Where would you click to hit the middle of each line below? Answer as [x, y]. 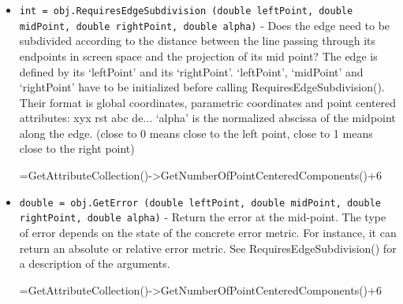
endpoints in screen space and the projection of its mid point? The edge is [198, 56]
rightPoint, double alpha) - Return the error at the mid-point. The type [203, 217]
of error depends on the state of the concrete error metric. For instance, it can [208, 232]
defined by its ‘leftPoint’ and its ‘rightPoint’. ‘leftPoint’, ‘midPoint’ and [191, 71]
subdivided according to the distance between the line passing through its [198, 41]
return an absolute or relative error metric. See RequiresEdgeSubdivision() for [208, 248]
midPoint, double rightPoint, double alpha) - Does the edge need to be [205, 25]
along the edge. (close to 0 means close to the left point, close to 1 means [196, 133]
